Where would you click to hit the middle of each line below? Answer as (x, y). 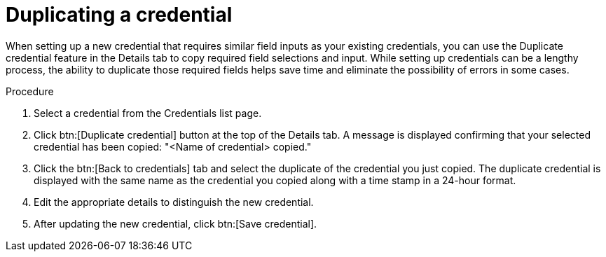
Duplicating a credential (119, 15)
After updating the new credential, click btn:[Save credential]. (175, 223)
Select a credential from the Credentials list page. (148, 113)
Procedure (30, 91)
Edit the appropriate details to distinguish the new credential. (174, 202)
